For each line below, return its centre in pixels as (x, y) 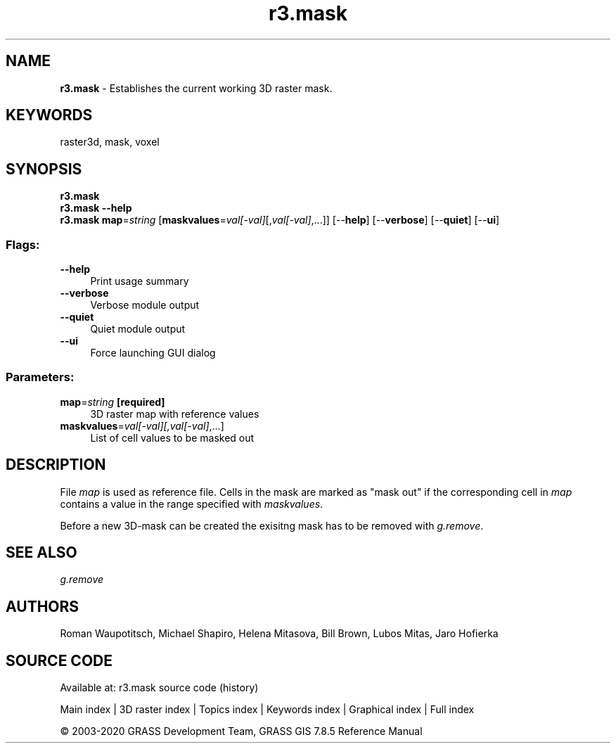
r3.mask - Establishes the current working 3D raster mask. (196, 88)
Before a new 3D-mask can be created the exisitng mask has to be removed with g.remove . (272, 525)
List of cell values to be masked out (172, 437)
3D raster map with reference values (175, 414)
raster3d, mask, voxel (110, 142)
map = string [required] (113, 402)
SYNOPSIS (44, 169)
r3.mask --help (96, 208)
